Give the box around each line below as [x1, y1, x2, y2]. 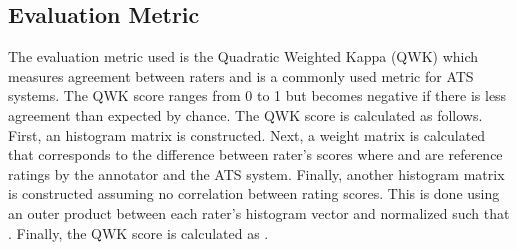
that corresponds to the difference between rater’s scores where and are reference [8, 144, 503, 165]
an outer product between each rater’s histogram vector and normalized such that [8, 202, 510, 223]
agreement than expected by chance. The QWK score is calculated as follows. [8, 104, 483, 125]
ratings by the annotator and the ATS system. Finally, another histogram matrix [8, 163, 505, 184]
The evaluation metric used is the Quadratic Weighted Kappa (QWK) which [8, 46, 479, 67]
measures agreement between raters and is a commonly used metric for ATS [8, 65, 474, 86]
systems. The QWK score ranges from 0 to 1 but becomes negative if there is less [8, 85, 507, 106]
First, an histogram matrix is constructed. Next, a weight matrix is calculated [8, 124, 486, 145]
